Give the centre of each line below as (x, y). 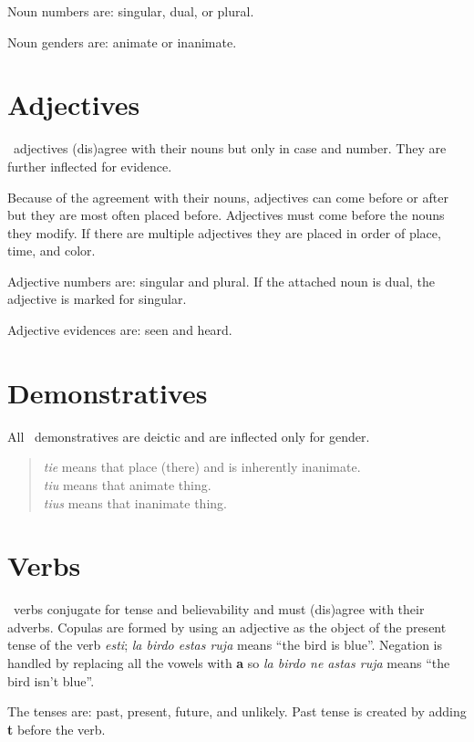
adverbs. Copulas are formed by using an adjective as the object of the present (227, 627)
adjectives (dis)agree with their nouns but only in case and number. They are (230, 148)
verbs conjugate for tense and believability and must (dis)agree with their (219, 609)
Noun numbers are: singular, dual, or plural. (131, 11)
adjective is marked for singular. (97, 299)
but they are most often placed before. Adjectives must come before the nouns (226, 215)
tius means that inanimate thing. (135, 502)
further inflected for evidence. (90, 166)
